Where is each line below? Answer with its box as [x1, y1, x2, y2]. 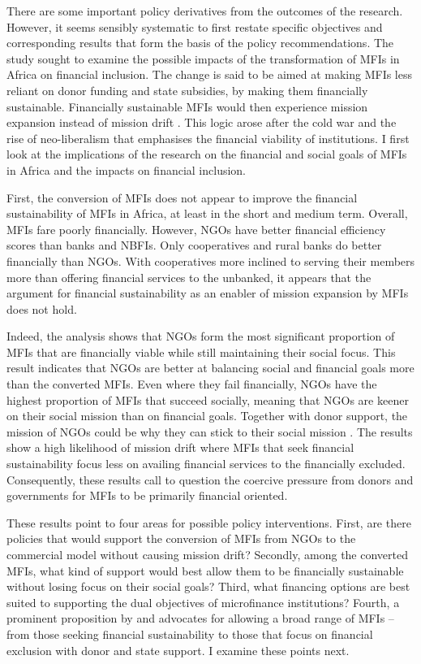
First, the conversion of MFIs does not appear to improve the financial [6, 189, 358, 206]
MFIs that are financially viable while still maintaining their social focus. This [6, 343, 396, 360]
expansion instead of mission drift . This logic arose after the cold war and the [6, 114, 397, 131]
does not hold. [6, 300, 77, 317]
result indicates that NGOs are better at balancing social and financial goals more [6, 359, 415, 376]
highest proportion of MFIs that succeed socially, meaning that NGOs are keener [6, 391, 409, 408]
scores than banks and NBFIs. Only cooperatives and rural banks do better [6, 237, 382, 254]
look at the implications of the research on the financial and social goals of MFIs [6, 145, 407, 163]
